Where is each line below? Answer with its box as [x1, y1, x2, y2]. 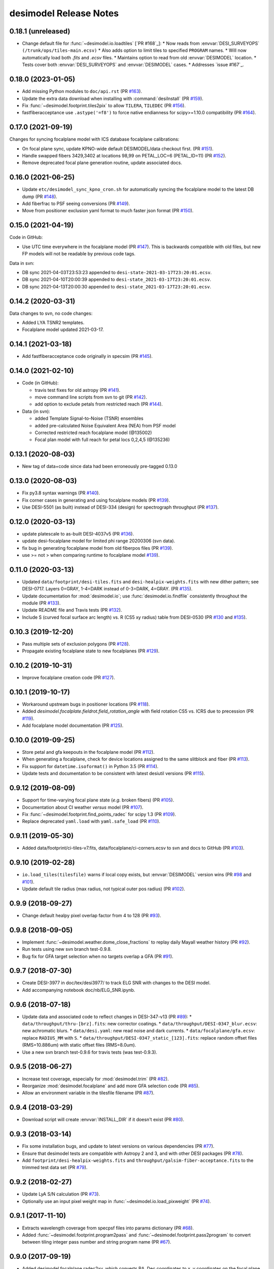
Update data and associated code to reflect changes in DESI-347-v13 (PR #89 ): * [22, 1013, 192, 1020]
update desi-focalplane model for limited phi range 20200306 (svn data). [22, 538, 175, 544]
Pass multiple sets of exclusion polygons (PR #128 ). [22, 641, 130, 647]
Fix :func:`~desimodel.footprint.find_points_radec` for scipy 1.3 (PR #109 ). [22, 811, 176, 817]
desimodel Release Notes [9, 8, 119, 19]
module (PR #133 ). [22, 600, 61, 606]
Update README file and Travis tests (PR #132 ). [22, 607, 122, 613]
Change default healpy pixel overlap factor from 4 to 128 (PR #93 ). [22, 912, 161, 918]
